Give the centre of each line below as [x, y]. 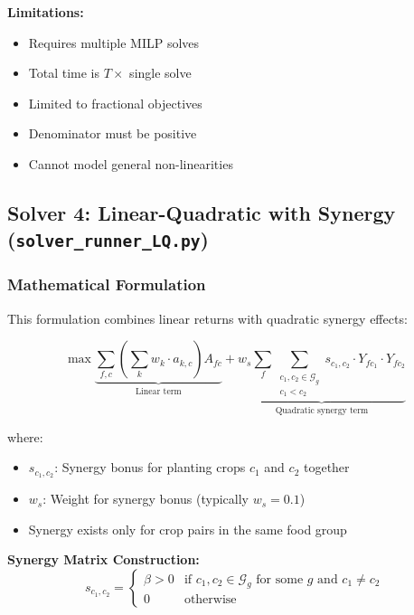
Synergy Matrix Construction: [103, 559]
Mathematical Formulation [107, 284]
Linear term [158, 392]
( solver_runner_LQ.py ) [108, 239]
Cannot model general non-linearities [131, 163]
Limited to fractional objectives [115, 103]
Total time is [64, 73]
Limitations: [46, 12]
